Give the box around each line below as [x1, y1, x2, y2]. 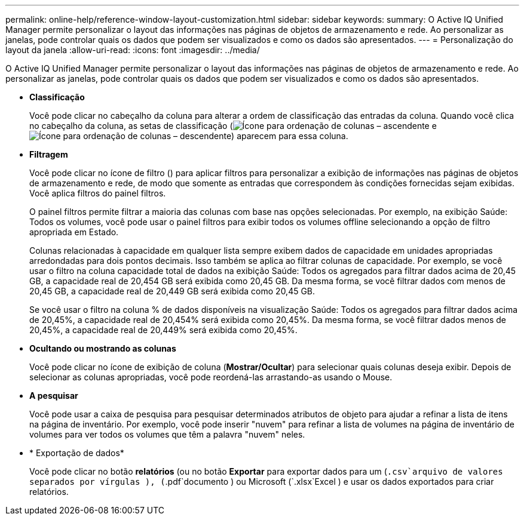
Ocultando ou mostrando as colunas [29, 343, 176, 353]
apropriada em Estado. [29, 227, 119, 237]
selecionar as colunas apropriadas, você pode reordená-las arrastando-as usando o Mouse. [29, 372, 393, 382]
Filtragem [29, 149, 68, 159]
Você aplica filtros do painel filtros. [29, 188, 166, 198]
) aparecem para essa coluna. [231, 131, 348, 141]
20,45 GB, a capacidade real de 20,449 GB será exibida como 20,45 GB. [29, 286, 315, 296]
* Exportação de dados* [29, 448, 124, 458]
